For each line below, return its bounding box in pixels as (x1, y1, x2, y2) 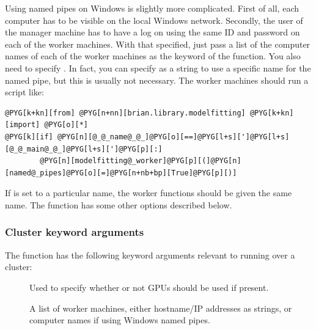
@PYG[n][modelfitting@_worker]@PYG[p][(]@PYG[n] (40, 156, 241, 166)
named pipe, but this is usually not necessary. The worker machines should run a (5, 73, 309, 86)
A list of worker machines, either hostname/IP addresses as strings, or (29, 301, 292, 314)
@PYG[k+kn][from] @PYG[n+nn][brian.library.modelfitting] (5, 108, 246, 117)
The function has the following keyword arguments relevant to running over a (5, 248, 295, 261)
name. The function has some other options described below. (5, 198, 232, 211)
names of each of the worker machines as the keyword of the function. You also (5, 50, 301, 62)
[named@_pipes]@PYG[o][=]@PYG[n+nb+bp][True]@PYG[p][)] (5, 168, 237, 177)
